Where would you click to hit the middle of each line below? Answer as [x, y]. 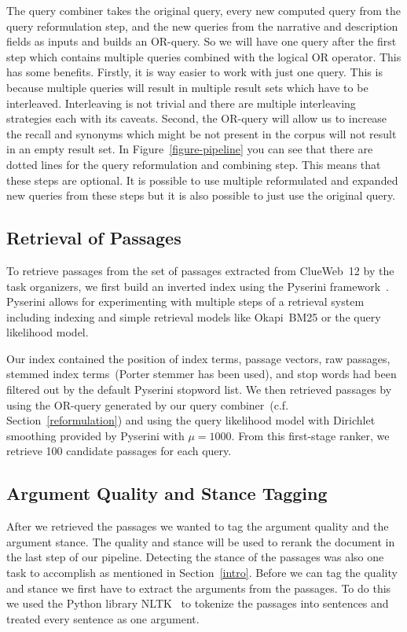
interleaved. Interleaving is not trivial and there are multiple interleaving [181, 103]
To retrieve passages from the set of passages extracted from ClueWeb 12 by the [200, 270]
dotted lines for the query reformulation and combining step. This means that [194, 164]
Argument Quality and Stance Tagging [167, 493]
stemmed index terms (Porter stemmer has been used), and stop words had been [202, 374]
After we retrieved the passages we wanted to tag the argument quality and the [198, 526]
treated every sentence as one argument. [103, 618]
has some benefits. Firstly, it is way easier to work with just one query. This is [194, 72]
